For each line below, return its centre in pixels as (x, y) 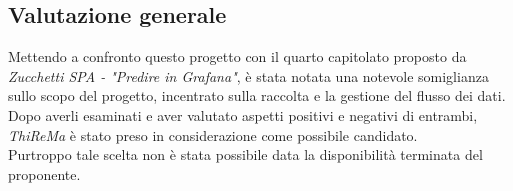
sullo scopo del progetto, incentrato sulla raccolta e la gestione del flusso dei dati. (257, 95)
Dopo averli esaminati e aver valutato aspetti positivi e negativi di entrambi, (243, 114)
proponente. (44, 173)
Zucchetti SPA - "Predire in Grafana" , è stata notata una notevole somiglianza (248, 75)
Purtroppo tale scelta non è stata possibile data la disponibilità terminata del (245, 154)
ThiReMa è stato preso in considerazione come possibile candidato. (213, 134)
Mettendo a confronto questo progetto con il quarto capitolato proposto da (237, 56)
